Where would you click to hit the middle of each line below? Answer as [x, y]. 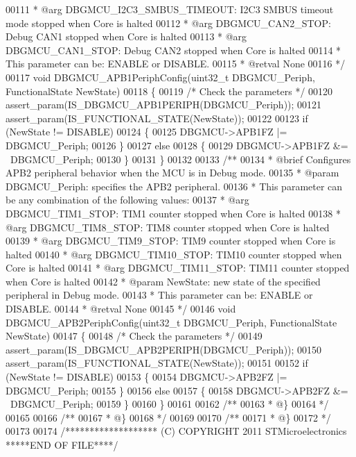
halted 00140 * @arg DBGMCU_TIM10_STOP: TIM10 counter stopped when [174, 254]
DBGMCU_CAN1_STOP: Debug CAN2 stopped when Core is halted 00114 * [173, 50]
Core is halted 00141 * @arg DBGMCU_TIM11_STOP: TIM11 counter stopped [178, 268]
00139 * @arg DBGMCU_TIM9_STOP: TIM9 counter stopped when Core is [171, 241]
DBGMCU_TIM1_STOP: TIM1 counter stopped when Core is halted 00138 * [173, 213]
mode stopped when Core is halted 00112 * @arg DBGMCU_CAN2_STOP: [168, 23]
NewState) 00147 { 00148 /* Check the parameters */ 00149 [134, 336]
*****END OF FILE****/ [62, 444]
